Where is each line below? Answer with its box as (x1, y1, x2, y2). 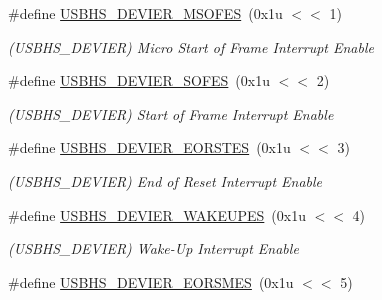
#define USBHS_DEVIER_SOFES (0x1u (8, 70, 270, 91)
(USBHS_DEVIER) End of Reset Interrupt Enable (8, 170, 323, 191)
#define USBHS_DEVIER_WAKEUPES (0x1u (8, 204, 306, 225)
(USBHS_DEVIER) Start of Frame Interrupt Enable (8, 103, 334, 124)
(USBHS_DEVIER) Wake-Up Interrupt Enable (8, 238, 299, 259)
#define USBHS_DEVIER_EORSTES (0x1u (8, 137, 291, 158)
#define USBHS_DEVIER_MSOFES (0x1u (8, 3, 283, 23)
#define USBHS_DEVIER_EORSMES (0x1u (8, 271, 294, 292)
